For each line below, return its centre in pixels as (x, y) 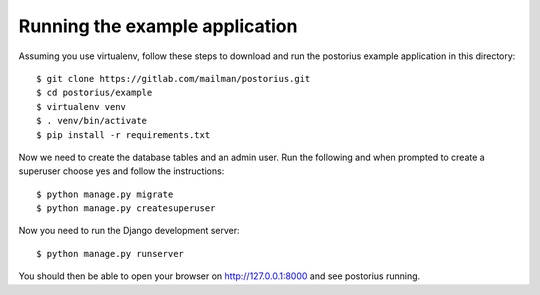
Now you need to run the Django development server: (129, 231)
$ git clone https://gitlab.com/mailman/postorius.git (173, 78)
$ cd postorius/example (94, 93)
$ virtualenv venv (81, 106)
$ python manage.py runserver (110, 253)
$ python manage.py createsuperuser (126, 208)
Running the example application (158, 26)
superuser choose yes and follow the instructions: (121, 171)
